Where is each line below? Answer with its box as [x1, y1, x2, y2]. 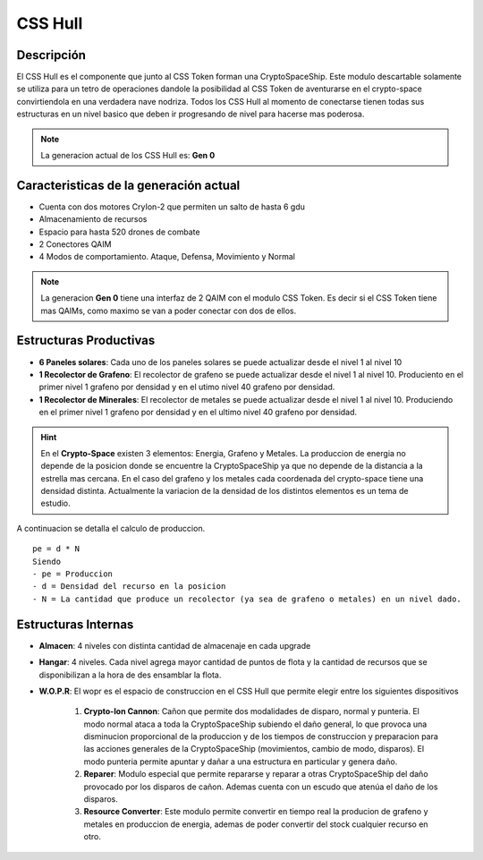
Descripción [16, 47, 87, 63]
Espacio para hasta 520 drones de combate [38, 226, 200, 237]
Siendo [32, 556, 62, 566]
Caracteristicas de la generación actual [16, 177, 241, 192]
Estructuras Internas [16, 617, 134, 632]
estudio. [40, 498, 71, 509]
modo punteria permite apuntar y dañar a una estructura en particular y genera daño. [83, 756, 398, 767]
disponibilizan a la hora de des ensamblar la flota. [38, 669, 222, 680]
